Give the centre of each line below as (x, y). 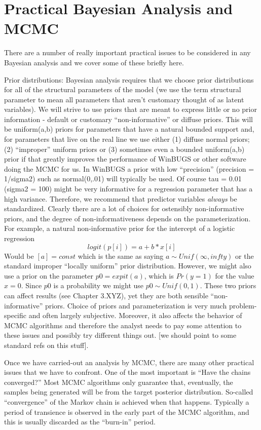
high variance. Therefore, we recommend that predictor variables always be (121, 198)
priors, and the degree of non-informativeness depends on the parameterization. (127, 218)
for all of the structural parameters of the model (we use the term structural (123, 89)
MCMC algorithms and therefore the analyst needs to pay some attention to (123, 325)
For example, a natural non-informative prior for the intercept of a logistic (120, 228)
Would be (19, 256)
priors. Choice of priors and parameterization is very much (136, 305)
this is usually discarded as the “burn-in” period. (80, 422)
